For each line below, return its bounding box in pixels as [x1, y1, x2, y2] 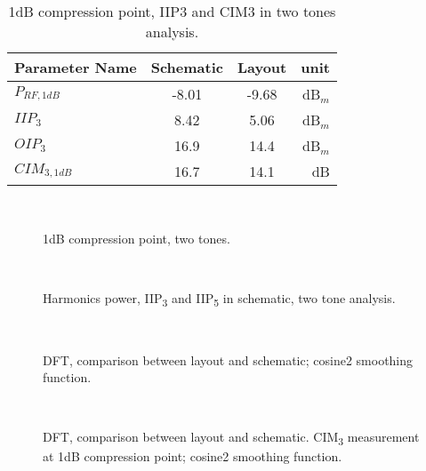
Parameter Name [14, 57, 137, 77]
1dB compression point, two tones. [43, 228, 230, 247]
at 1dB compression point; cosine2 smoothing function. [43, 447, 342, 466]
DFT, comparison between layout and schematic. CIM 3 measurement [43, 427, 420, 449]
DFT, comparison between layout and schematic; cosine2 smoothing [43, 350, 414, 369]
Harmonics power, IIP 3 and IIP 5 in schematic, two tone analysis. [43, 288, 396, 309]
